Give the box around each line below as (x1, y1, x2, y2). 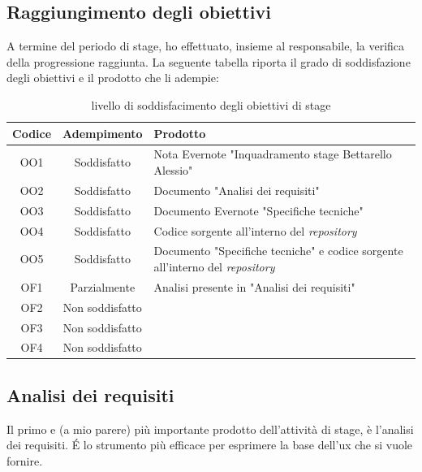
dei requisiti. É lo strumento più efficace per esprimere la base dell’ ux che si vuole (6, 436, 413, 453)
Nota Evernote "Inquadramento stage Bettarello (153, 145, 392, 162)
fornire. (6, 452, 43, 469)
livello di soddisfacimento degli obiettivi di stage (91, 96, 331, 113)
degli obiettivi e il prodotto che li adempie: (6, 69, 219, 86)
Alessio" (153, 162, 193, 179)
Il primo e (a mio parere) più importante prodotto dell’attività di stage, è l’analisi (6, 420, 414, 437)
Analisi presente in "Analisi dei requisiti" (153, 278, 355, 295)
